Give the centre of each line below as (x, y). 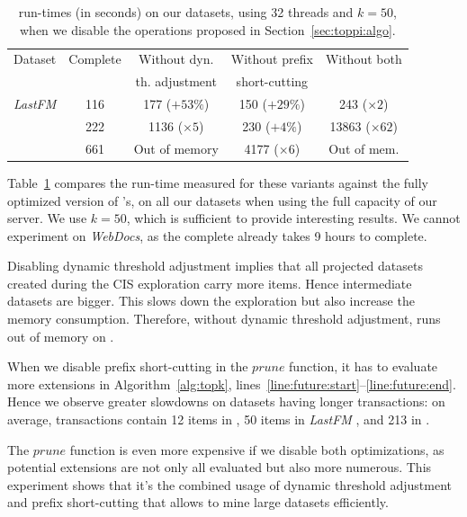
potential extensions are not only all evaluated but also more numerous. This (220, 467)
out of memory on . (61, 336)
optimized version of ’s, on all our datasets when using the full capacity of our (222, 200)
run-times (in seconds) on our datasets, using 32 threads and (186, 12)
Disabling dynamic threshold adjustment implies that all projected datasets (215, 266)
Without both (364, 59)
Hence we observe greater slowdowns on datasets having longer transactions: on (226, 401)
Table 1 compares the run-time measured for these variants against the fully (218, 182)
